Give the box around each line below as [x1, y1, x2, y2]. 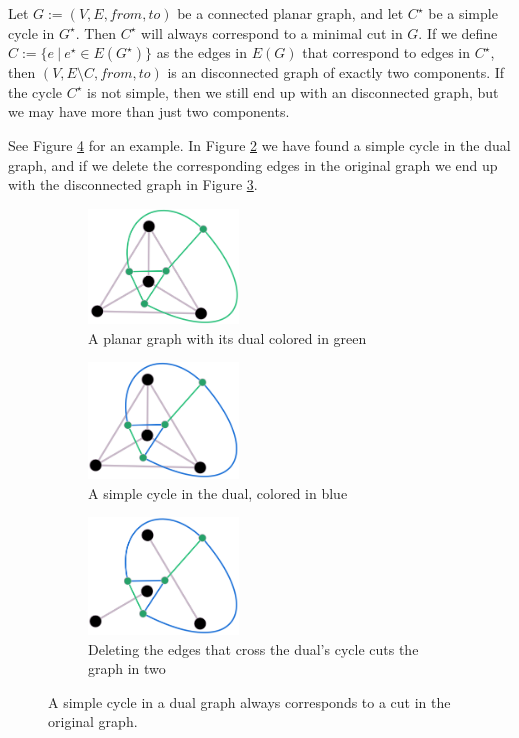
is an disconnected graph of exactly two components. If [167, 62, 505, 83]
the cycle [8, 81, 63, 102]
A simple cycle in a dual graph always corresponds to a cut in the [48, 691, 451, 712]
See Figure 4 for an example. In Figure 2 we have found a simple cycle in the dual [8, 134, 511, 155]
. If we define [418, 22, 498, 43]
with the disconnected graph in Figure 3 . [8, 174, 258, 195]
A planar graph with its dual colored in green [88, 327, 367, 348]
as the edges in [156, 42, 248, 63]
